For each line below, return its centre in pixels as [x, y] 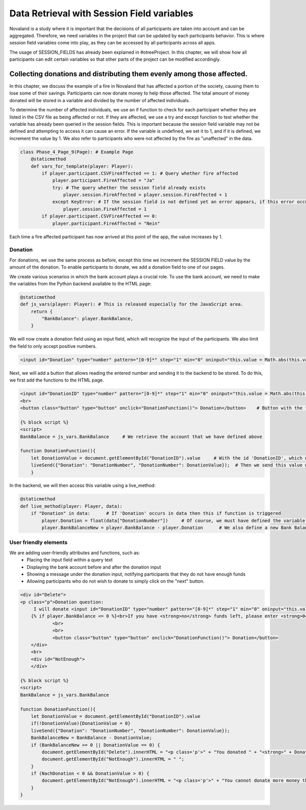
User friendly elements [39, 542]
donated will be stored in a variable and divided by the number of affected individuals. [100, 100]
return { [42, 311]
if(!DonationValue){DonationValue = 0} [81, 723]
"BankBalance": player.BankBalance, [87, 319]
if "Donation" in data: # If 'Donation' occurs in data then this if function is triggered [156, 514]
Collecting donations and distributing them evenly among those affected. [129, 74]
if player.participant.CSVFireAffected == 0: [99, 216]
